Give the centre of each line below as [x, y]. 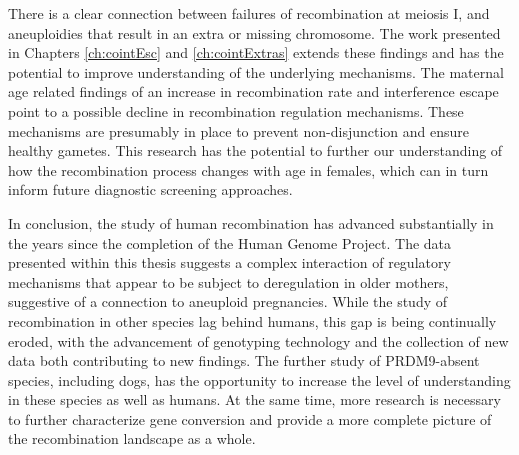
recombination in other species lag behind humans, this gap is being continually [252, 320]
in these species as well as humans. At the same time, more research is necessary [254, 399]
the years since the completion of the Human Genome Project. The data [230, 242]
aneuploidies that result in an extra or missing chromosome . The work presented [254, 32]
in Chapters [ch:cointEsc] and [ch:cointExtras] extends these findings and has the [256, 52]
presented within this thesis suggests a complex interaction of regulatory [229, 262]
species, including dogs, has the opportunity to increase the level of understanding [259, 379]
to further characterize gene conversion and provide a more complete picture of [250, 418]
